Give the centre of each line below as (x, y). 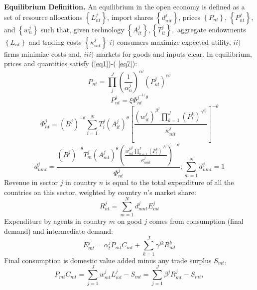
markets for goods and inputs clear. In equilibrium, (174, 53)
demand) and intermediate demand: (59, 231)
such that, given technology (82, 29)
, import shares (130, 17)
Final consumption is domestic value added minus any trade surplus (108, 260)
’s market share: (172, 192)
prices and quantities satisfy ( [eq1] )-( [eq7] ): (71, 63)
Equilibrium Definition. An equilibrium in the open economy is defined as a (125, 6)
